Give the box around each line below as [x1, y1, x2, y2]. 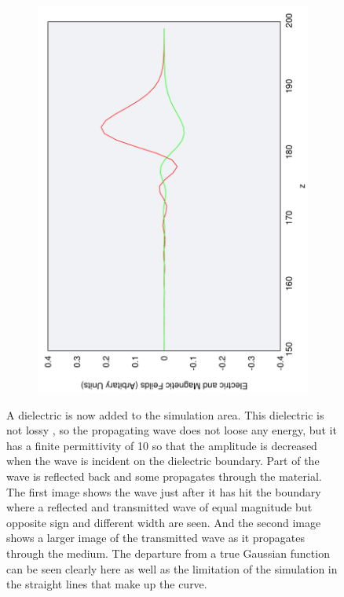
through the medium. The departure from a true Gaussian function [6, 544, 330, 561]
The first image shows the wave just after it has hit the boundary [6, 483, 321, 500]
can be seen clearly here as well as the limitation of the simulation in [6, 560, 338, 577]
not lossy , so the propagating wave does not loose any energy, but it [6, 422, 337, 438]
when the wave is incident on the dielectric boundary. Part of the [6, 452, 320, 469]
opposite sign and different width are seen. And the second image [6, 514, 321, 530]
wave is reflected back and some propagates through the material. [6, 467, 322, 484]
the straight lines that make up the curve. [6, 576, 207, 592]
